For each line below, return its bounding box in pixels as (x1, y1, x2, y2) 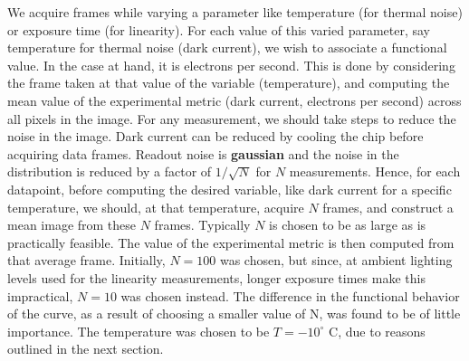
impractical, (7, 286, 73, 305)
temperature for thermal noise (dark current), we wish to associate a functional (7, 38, 447, 57)
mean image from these (7, 215, 137, 234)
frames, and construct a (322, 197, 454, 216)
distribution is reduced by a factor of (7, 162, 212, 181)
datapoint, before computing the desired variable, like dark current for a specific (7, 179, 452, 198)
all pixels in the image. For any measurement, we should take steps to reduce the (7, 109, 456, 128)
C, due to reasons (329, 321, 426, 340)
